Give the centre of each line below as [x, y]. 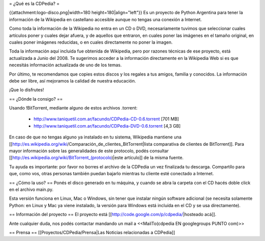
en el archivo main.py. [31, 189]
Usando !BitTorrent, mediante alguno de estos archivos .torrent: [73, 108]
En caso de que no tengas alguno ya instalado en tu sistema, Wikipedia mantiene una [95, 137]
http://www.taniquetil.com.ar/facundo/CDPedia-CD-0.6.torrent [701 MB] [106, 119]
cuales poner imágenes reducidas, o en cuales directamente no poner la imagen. [91, 42]
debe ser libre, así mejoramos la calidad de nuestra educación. [73, 80]
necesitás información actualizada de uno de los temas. [66, 65]
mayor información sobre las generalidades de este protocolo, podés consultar [89, 151]
